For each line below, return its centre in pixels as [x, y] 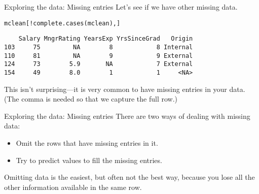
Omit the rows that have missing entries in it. [87, 142]
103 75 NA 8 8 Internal [99, 47]
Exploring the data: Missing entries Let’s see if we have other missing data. [121, 7]
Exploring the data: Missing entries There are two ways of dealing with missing [127, 116]
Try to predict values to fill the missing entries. [89, 160]
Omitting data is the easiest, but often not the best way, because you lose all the [129, 177]
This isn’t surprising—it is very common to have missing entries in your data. [125, 89]
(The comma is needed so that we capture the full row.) [91, 99]
